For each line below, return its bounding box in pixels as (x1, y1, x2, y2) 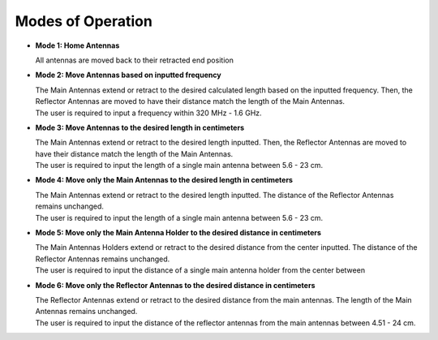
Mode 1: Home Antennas (35, 41, 120, 50)
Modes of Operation (15, 12, 153, 30)
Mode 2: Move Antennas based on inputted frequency (35, 70, 222, 80)
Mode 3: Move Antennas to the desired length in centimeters (35, 123, 245, 132)
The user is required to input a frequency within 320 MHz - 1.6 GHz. (35, 108, 263, 118)
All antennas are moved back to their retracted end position (35, 55, 234, 65)
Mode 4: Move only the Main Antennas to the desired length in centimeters (35, 175, 294, 185)
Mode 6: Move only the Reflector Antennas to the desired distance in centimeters (35, 280, 316, 290)
